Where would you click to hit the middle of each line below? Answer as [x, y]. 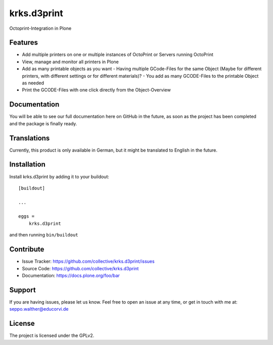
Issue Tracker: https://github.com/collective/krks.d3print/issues [88, 261]
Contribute [27, 249]
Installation [27, 164]
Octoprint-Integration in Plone [40, 28]
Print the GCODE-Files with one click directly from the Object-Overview [97, 90]
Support [22, 290]
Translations [30, 138]
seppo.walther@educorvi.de [39, 309]
